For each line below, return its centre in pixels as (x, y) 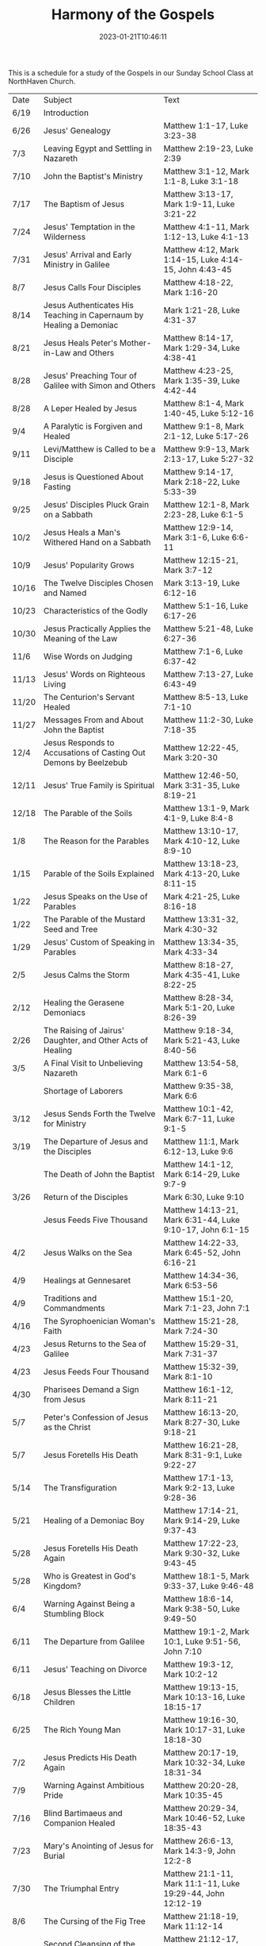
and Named (65, 593)
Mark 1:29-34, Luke (201, 348)
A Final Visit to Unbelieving (93, 1063)
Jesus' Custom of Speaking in (99, 942)
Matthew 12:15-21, (201, 560)
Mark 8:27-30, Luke (201, 1422)
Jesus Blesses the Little (87, 1692)
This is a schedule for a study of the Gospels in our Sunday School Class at (131, 72)
